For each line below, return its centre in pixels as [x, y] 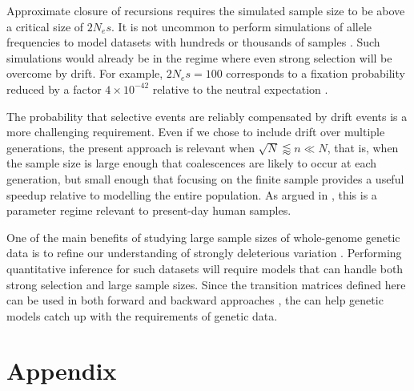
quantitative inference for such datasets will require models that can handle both [205, 268]
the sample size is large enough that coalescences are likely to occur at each [192, 163]
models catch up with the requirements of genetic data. [142, 315]
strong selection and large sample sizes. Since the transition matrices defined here [206, 284]
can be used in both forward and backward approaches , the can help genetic [195, 300]
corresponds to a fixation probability [316, 73]
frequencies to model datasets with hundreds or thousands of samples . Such [193, 42]
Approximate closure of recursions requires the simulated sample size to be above [206, 10]
